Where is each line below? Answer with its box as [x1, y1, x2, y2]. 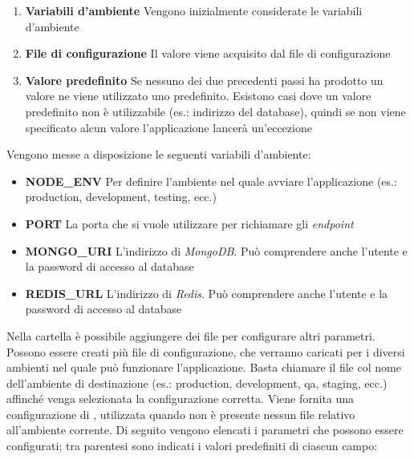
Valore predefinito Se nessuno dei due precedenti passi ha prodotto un [25, 71, 384, 88]
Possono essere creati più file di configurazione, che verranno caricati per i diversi [6, 343, 405, 360]
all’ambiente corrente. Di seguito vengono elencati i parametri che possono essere [6, 421, 404, 438]
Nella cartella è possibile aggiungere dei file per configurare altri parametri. [6, 327, 375, 344]
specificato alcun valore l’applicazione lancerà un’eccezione [25, 119, 312, 135]
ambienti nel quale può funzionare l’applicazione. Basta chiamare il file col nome [6, 359, 401, 376]
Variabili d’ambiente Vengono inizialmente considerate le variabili [25, 2, 363, 18]
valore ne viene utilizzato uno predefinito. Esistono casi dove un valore [25, 87, 371, 104]
